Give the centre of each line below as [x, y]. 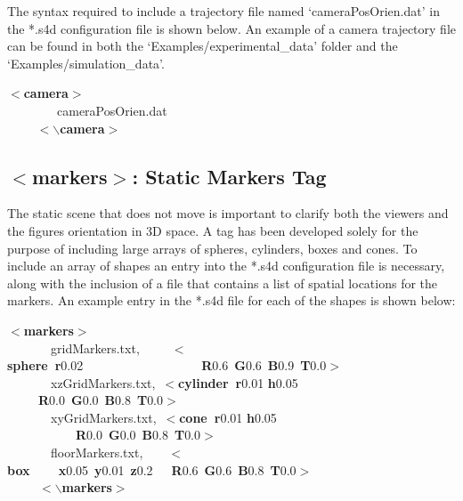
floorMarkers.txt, [97, 453]
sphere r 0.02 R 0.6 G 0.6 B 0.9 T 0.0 [167, 365]
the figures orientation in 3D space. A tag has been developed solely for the [213, 230]
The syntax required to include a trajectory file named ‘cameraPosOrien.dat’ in [223, 11]
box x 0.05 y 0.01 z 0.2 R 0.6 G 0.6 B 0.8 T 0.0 [152, 469]
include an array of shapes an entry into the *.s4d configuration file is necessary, [226, 266]
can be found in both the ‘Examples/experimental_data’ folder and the [203, 46]
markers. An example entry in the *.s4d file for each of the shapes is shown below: [231, 300]
